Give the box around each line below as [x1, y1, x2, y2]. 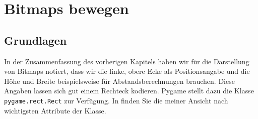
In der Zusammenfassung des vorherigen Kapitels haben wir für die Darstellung [4, 56, 249, 66]
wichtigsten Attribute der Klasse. [4, 105, 106, 115]
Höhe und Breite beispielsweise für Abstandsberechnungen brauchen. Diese [4, 75, 235, 86]
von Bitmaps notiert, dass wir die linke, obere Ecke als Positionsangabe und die [4, 66, 250, 76]
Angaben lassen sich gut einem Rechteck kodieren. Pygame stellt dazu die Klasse [4, 85, 254, 96]
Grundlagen [4, 32, 67, 48]
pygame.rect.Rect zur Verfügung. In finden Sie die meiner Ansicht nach [4, 95, 228, 105]
